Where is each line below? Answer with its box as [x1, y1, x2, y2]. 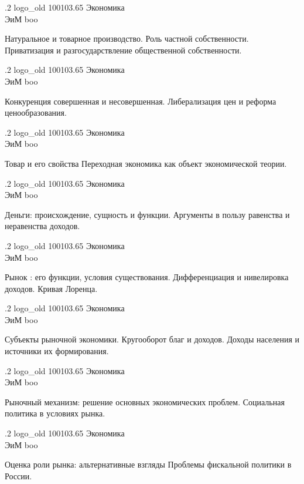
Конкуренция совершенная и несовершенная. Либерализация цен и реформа [5, 95, 276, 107]
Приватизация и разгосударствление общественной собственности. [5, 43, 242, 56]
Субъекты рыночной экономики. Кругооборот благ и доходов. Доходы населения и [5, 333, 300, 345]
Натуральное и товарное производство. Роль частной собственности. [5, 32, 249, 45]
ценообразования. [5, 106, 67, 119]
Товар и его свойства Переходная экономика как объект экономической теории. [5, 157, 287, 169]
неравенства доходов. [5, 220, 80, 232]
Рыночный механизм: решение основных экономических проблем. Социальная [5, 395, 285, 408]
